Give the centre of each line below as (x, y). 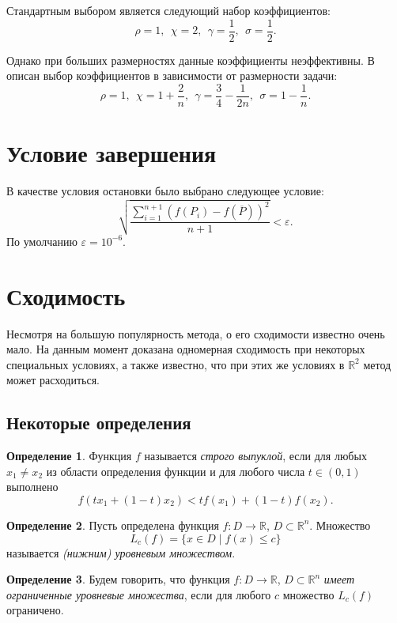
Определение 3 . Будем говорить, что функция (118, 579)
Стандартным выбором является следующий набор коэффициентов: (168, 10)
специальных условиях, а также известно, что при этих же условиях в (176, 364)
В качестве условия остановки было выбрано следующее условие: (165, 191)
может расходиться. (53, 380)
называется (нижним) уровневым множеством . (121, 552)
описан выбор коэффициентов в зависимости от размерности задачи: (172, 76)
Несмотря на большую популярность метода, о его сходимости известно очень (196, 333)
